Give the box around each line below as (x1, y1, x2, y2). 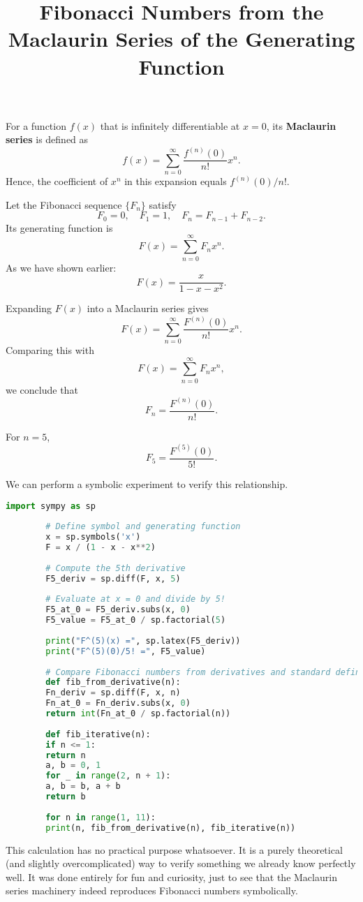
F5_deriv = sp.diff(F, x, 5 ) (45, 573, 181, 584)
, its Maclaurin (266, 118, 336, 133)
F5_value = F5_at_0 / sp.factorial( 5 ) (45, 615, 226, 626)
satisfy (149, 197, 177, 212)
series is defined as (6, 132, 89, 147)
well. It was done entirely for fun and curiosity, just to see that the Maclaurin (6, 869, 337, 884)
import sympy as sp (6, 501, 96, 511)
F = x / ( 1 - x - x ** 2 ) (45, 542, 156, 553)
